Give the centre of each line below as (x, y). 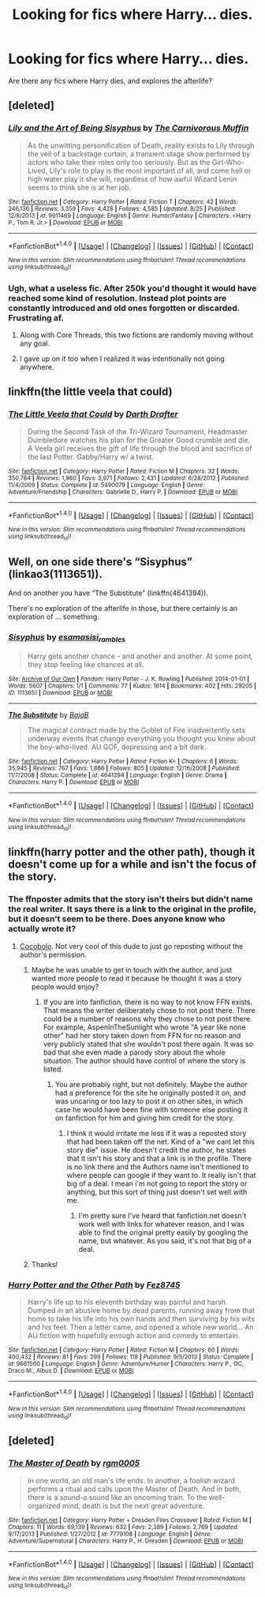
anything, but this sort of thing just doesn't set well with (157, 1192)
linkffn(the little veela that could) (90, 392)
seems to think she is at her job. (79, 187)
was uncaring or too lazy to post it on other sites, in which (149, 1101)
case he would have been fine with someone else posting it (151, 1109)
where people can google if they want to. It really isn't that (161, 1175)
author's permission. (53, 954)
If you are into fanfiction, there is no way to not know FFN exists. (148, 1002)
